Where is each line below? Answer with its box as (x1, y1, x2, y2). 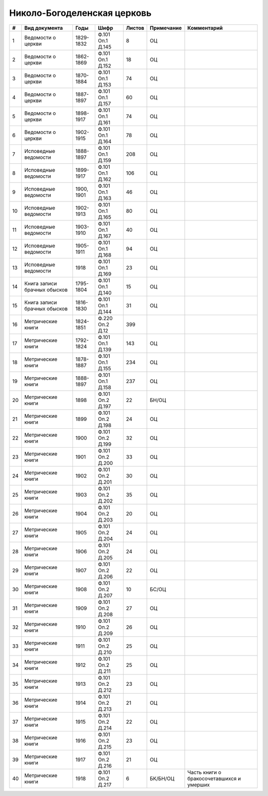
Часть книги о (187, 769, 222, 776)
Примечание (149, 24, 182, 31)
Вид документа (24, 24, 63, 31)
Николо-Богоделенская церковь (9, 7, 151, 18)
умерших (187, 781, 210, 788)
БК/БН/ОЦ (149, 775, 175, 782)
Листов (126, 24, 144, 31)
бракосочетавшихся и (187, 775, 241, 782)
